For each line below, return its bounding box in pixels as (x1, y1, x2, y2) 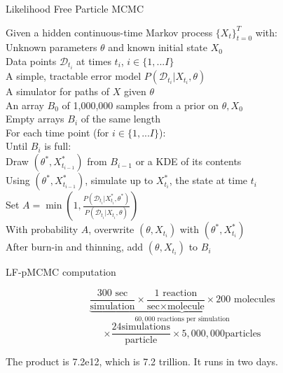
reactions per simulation (157, 315, 230, 323)
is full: (44, 139, 71, 153)
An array (6, 97, 44, 112)
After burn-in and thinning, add (6, 239, 144, 254)
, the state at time (169, 173, 248, 188)
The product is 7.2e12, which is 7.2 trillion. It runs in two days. (6, 354, 278, 369)
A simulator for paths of (6, 84, 110, 99)
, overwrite (88, 222, 134, 237)
